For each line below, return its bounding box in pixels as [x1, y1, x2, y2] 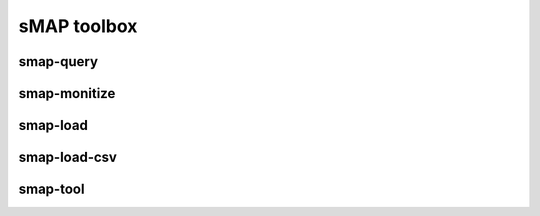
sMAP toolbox [18, 15, 138, 37]
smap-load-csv [18, 149, 117, 166]
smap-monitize [18, 85, 116, 102]
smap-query [18, 53, 99, 70]
